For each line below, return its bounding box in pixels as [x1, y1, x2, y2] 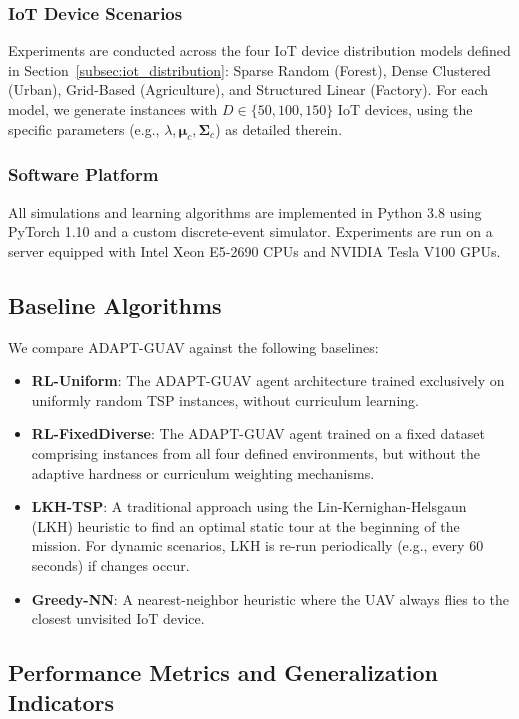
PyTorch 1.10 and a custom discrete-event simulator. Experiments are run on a [8, 221, 493, 242]
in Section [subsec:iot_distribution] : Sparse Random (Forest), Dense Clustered [8, 59, 491, 80]
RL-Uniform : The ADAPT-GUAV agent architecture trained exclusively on [31, 370, 505, 391]
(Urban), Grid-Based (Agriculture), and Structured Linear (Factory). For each [8, 79, 489, 100]
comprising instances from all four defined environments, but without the [31, 442, 480, 463]
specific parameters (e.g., [8, 118, 160, 139]
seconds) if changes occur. [31, 554, 190, 575]
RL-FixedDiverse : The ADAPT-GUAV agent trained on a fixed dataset [31, 423, 485, 444]
